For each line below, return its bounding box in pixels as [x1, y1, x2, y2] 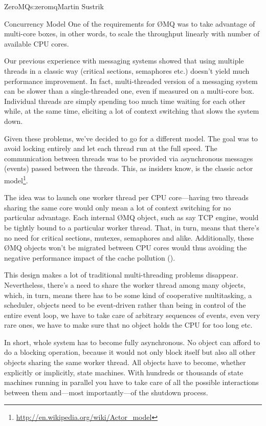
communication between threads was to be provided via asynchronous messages [4, 153, 253, 163]
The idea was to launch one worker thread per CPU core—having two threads [4, 192, 249, 203]
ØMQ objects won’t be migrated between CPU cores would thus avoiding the [4, 242, 247, 253]
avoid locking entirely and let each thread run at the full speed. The [4, 143, 217, 154]
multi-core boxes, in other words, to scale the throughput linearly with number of [4, 28, 260, 39]
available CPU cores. [4, 38, 69, 49]
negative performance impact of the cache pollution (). [4, 252, 175, 263]
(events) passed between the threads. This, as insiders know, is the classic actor [4, 163, 253, 174]
